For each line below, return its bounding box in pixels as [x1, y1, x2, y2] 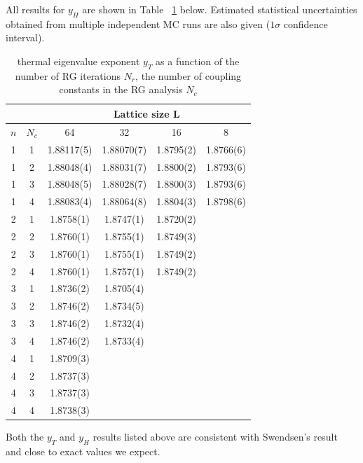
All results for [6, 2, 65, 16]
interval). [6, 30, 45, 45]
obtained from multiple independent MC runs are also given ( [6, 16, 270, 31]
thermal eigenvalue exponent [17, 53, 140, 68]
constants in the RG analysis [59, 82, 183, 97]
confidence [283, 16, 328, 31]
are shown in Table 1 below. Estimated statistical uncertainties [82, 2, 357, 16]
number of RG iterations [15, 68, 121, 83]
